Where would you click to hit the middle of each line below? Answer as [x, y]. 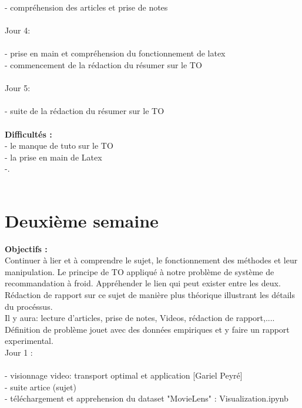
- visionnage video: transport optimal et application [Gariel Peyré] [124, 375]
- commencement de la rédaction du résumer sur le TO [103, 64]
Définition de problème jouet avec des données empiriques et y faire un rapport [147, 329]
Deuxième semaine [82, 220]
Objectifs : [26, 248]
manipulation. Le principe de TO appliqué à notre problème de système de [140, 271]
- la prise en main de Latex [53, 157]
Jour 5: [18, 88]
